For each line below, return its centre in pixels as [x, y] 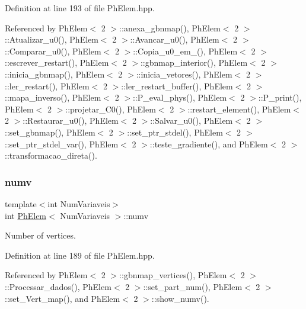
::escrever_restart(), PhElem [57, 62]
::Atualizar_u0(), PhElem [52, 39]
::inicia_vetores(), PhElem [184, 74]
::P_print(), [280, 97]
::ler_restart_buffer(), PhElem [177, 86]
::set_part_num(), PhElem [193, 286]
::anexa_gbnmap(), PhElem [170, 28]
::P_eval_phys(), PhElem [180, 97]
